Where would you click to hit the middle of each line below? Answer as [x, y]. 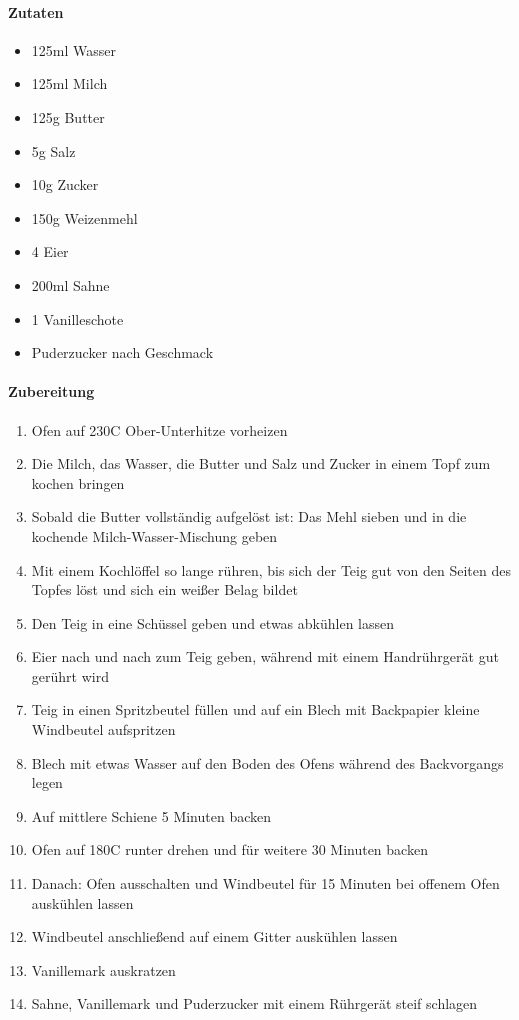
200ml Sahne [70, 284]
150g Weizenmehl [84, 217]
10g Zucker [65, 184]
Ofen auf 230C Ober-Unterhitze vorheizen [159, 429]
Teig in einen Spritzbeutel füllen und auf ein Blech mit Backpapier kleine [255, 709]
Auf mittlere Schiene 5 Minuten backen [151, 815]
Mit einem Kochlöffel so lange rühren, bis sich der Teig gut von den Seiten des [271, 569]
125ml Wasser [73, 49]
